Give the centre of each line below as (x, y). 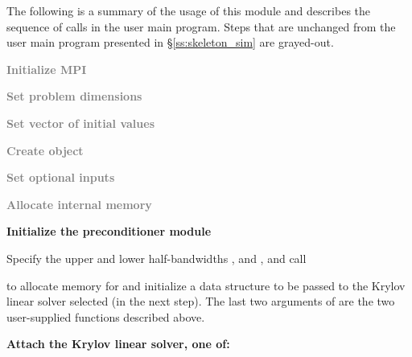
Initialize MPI (47, 69)
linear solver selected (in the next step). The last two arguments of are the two (201, 301)
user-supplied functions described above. (106, 316)
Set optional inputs (61, 177)
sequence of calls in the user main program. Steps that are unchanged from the (201, 26)
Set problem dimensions (74, 96)
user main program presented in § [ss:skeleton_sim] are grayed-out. (170, 42)
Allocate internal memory (79, 204)
